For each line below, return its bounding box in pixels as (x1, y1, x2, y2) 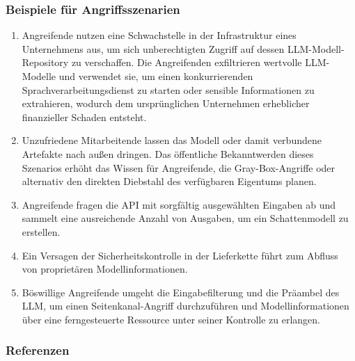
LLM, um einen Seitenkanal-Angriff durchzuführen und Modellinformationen (22, 298, 349, 313)
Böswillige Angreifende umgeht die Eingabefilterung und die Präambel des (22, 284, 340, 299)
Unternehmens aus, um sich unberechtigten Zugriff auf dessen (22, 41, 285, 56)
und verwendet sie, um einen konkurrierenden (58, 69, 253, 83)
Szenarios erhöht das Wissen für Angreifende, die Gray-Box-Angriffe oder (22, 160, 336, 175)
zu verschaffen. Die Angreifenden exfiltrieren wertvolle (71, 55, 302, 70)
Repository (22, 55, 69, 70)
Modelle (22, 69, 56, 83)
